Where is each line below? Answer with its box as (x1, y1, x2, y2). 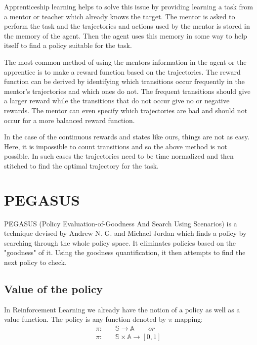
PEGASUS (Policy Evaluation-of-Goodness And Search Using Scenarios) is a (4, 218, 237, 228)
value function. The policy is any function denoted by (4, 314, 166, 324)
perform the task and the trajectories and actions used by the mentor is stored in (4, 21, 250, 31)
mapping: (174, 314, 203, 324)
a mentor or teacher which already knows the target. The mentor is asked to (4, 11, 235, 21)
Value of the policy (4, 281, 103, 296)
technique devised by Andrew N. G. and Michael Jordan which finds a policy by (4, 228, 247, 238)
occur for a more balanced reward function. (4, 115, 135, 125)
